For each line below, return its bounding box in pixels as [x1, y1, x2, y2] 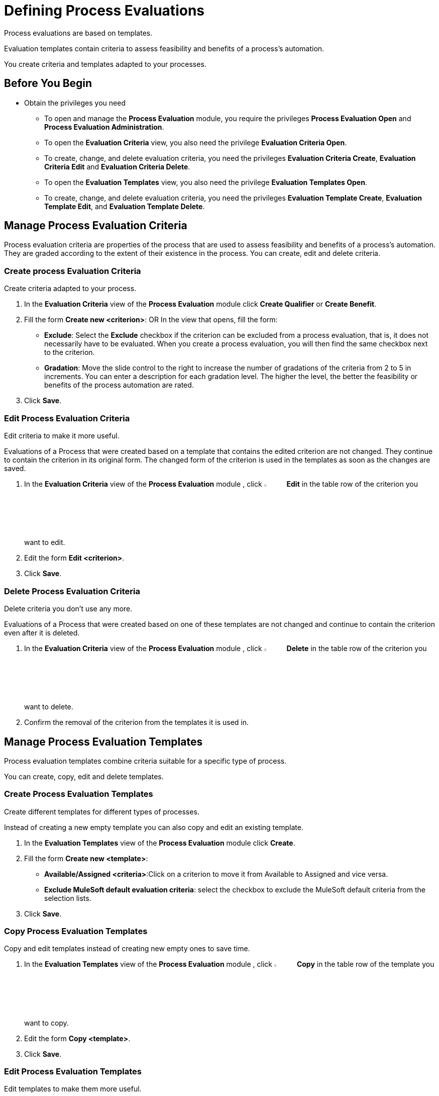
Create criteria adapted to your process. [4, 284, 137, 293]
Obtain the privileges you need [24, 98, 126, 107]
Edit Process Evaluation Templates [4, 1066, 142, 1077]
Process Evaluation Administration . [44, 122, 164, 131]
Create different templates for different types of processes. [4, 807, 199, 816]
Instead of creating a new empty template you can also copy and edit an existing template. [4, 823, 303, 832]
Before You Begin [4, 77, 92, 90]
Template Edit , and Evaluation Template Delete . [44, 202, 205, 211]
